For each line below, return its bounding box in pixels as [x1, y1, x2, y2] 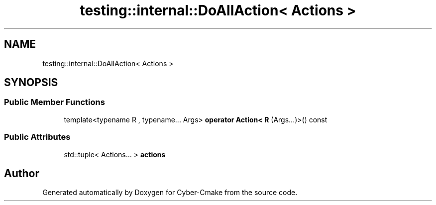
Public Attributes [4, 132, 71, 142]
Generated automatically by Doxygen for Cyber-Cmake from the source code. [42, 188, 298, 197]
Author [4, 167, 39, 180]
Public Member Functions [4, 97, 105, 107]
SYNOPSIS [4, 76, 58, 89]
